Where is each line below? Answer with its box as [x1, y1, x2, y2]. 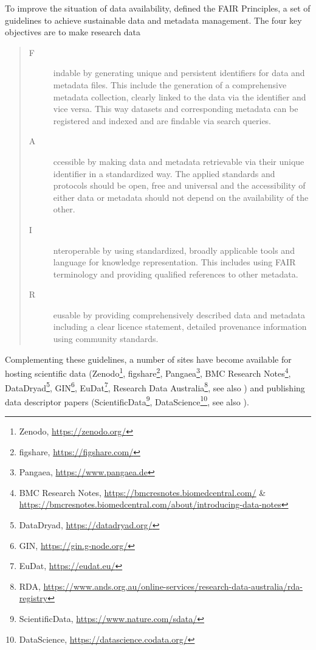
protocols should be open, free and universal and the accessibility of [53, 179, 306, 192]
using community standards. [53, 332, 159, 345]
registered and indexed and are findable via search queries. [53, 114, 272, 127]
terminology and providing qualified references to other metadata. [53, 267, 298, 280]
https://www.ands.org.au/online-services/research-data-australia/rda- [43, 579, 303, 592]
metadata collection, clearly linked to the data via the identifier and [53, 90, 306, 103]
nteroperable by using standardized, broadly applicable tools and [53, 243, 295, 256]
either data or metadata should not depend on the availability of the [53, 190, 309, 203]
